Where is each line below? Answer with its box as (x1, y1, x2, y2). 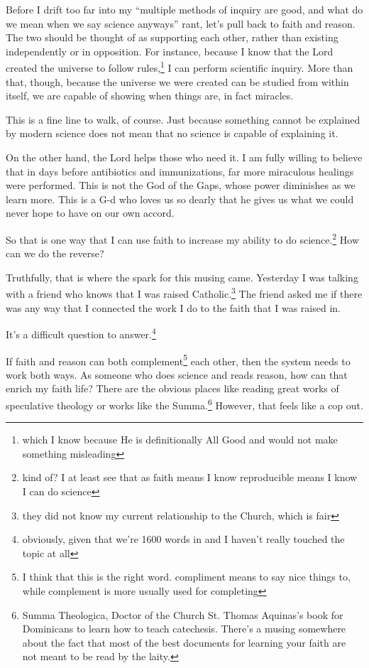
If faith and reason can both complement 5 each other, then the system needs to (6, 351, 351, 368)
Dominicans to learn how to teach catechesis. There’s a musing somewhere (22, 621, 346, 636)
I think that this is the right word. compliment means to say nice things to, (22, 569, 351, 584)
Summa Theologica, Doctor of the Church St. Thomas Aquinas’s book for (22, 607, 343, 622)
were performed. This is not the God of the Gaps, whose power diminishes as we (6, 178, 356, 193)
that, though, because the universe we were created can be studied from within (6, 74, 349, 89)
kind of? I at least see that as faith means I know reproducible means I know (22, 470, 358, 485)
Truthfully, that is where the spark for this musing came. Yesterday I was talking (6, 269, 358, 284)
